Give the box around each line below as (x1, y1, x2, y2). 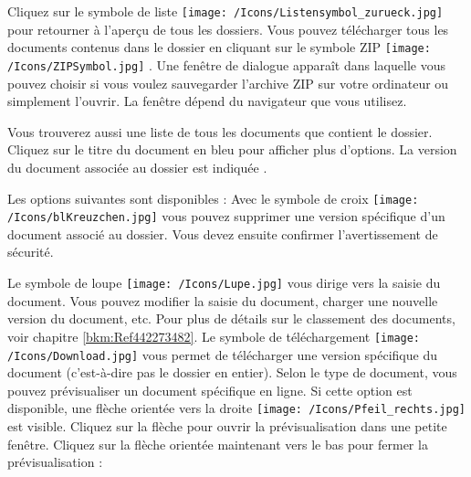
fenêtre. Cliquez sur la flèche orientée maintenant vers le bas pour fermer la (7, 434, 428, 453)
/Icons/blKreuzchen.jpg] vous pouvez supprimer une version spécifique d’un (7, 207, 445, 226)
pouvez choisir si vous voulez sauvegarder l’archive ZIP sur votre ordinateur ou (7, 73, 449, 92)
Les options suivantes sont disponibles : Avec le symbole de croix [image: (7, 188, 419, 207)
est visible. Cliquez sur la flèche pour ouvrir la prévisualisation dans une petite (7, 417, 447, 436)
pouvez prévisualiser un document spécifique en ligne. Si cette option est (7, 380, 413, 399)
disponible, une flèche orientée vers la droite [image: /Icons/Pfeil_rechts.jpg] (7, 398, 466, 418)
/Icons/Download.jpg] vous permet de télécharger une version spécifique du (7, 344, 437, 364)
